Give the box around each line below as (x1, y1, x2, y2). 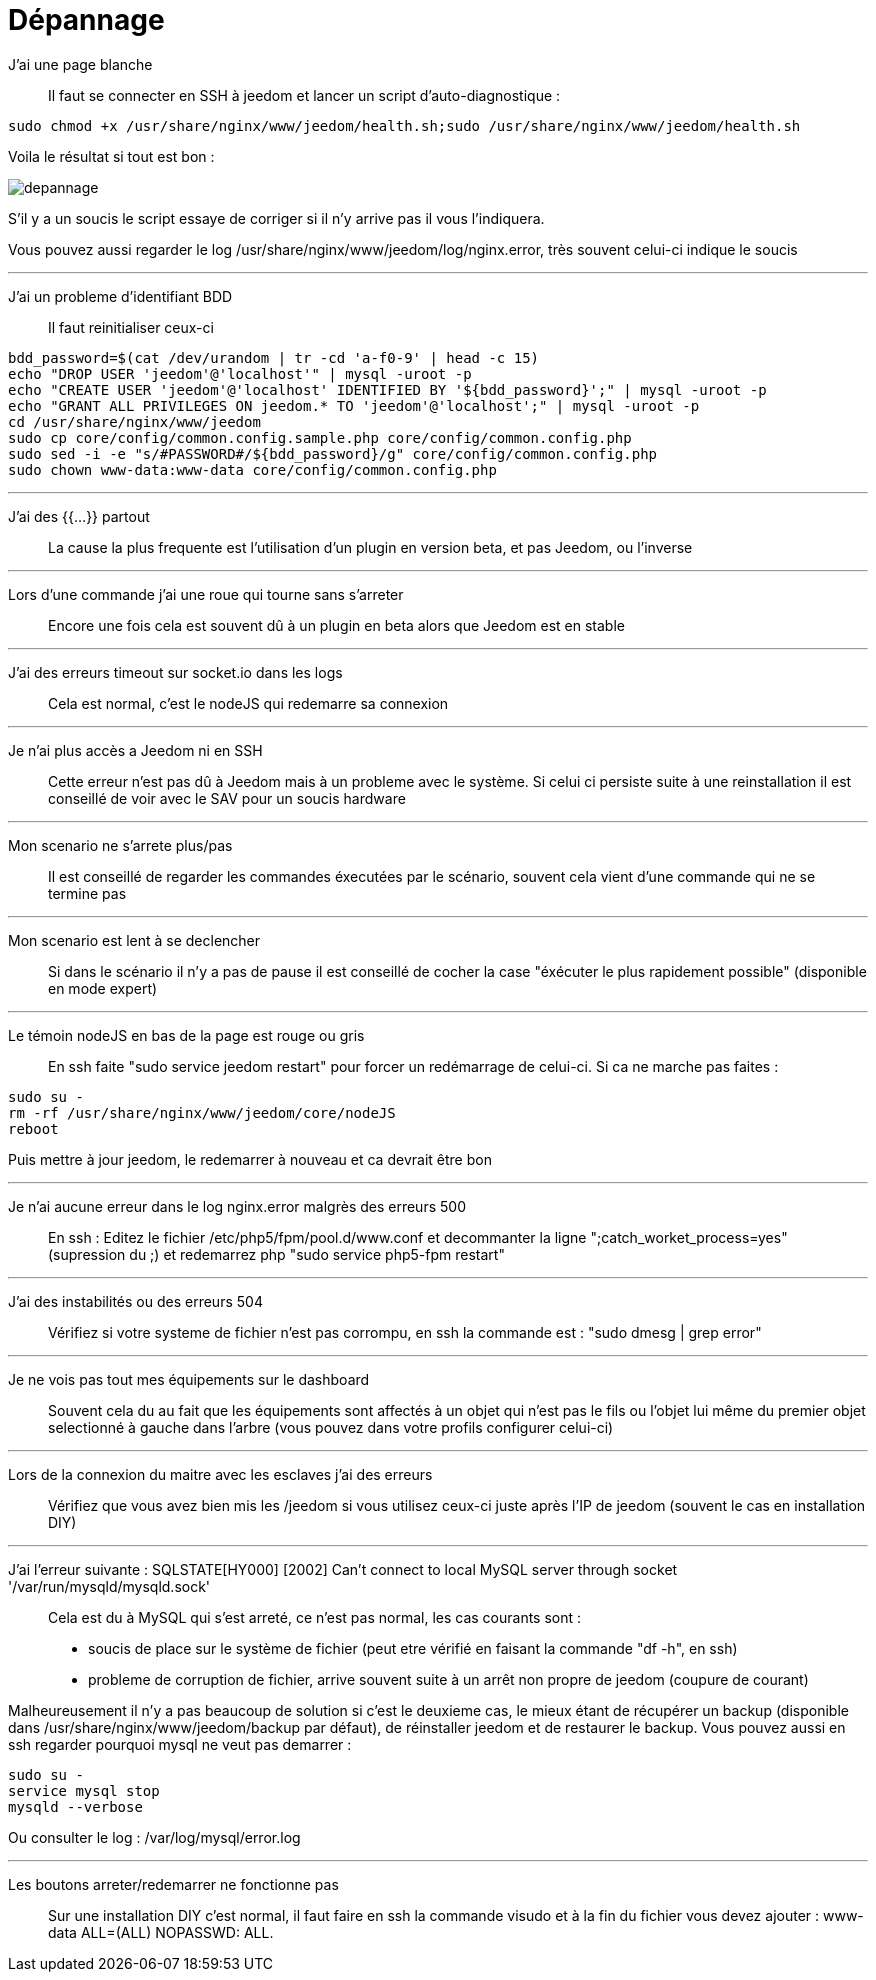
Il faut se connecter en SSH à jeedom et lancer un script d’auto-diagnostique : (48, 86, 561, 104)
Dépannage (8, 3, 165, 37)
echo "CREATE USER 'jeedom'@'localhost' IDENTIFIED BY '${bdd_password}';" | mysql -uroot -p (8, 381, 767, 398)
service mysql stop (8, 1782, 160, 1799)
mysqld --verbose (8, 1798, 143, 1815)
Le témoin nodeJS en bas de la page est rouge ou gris (8, 1026, 365, 1044)
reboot (8, 1120, 59, 1137)
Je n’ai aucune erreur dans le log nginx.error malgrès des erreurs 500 (8, 1197, 466, 1215)
